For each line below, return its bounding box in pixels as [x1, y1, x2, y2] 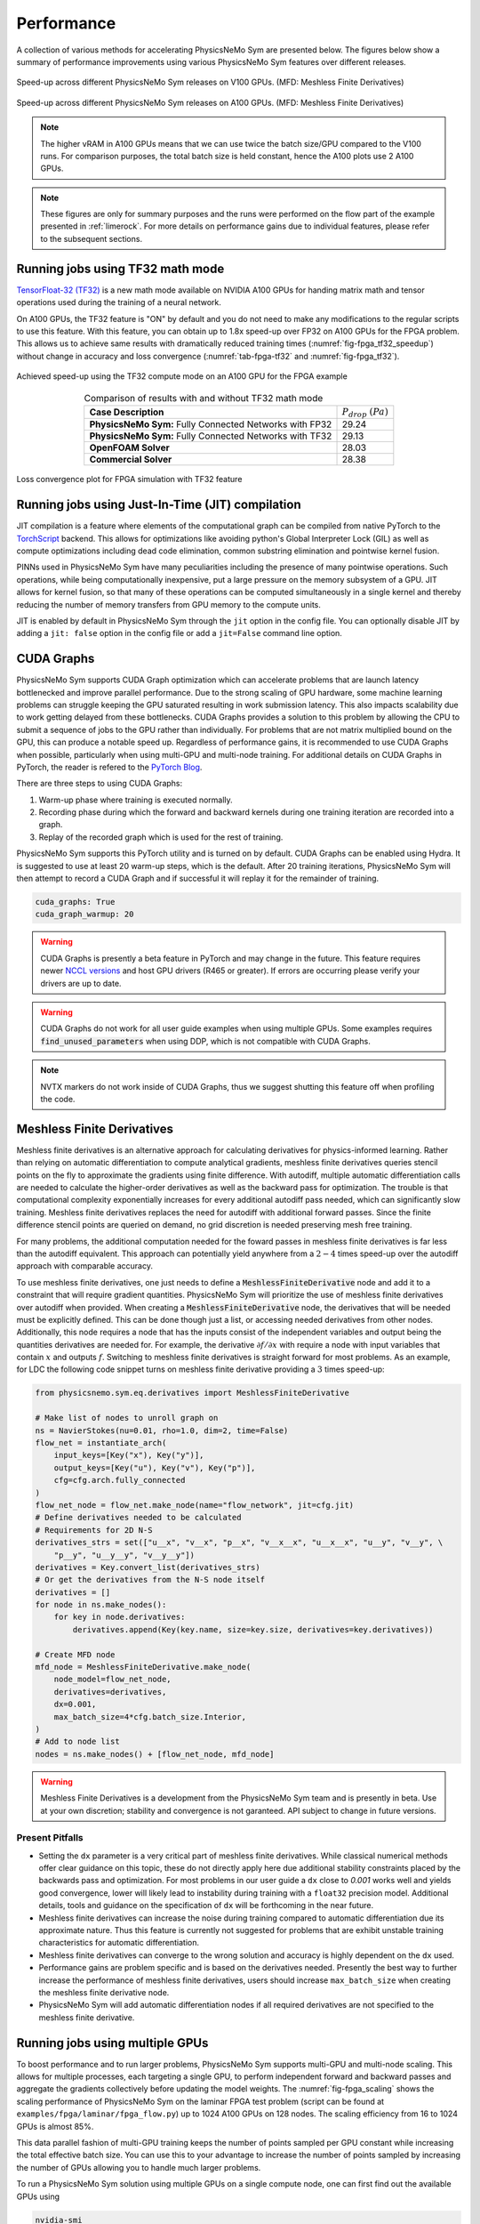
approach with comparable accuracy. [16, 1261, 153, 1271]
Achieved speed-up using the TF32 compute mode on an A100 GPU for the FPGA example [16, 371, 348, 382]
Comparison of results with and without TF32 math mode [84, 391, 324, 404]
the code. [40, 1093, 76, 1104]
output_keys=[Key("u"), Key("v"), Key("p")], [53, 1463, 256, 1472]
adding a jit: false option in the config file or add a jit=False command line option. [16, 628, 342, 639]
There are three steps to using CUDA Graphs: [16, 778, 183, 789]
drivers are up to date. [40, 978, 122, 988]
